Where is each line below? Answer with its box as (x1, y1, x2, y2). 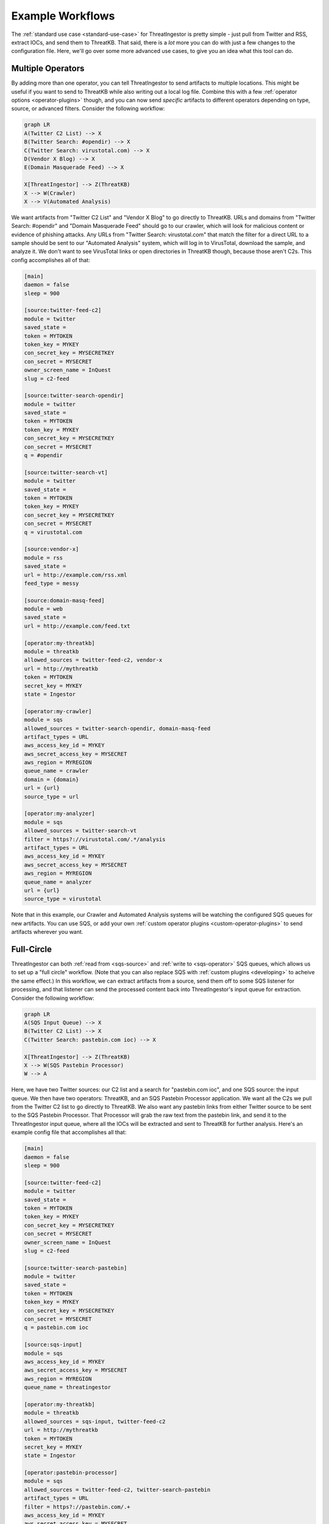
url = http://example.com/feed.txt (24, 622, 130, 629)
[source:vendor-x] (24, 546, 79, 553)
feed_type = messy (24, 580, 79, 586)
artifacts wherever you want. (11, 928, 83, 936)
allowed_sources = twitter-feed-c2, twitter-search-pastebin (24, 1486, 211, 1493)
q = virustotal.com (24, 529, 82, 536)
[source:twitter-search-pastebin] (24, 1264, 127, 1271)
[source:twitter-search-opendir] (24, 392, 124, 399)
